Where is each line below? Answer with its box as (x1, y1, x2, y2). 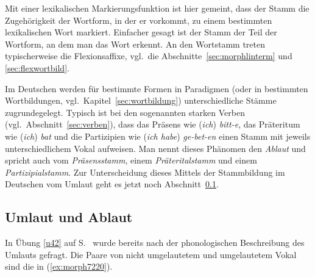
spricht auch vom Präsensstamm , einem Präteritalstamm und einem (5, 154, 257, 167)
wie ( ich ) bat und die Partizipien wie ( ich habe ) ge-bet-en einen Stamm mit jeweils (5, 129, 311, 142)
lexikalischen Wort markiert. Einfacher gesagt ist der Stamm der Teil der (5, 26, 277, 38)
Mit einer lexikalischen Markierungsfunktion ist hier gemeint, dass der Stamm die (5, 2, 310, 14)
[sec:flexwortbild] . (5, 61, 69, 74)
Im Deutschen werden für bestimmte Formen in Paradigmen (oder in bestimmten (5, 82, 308, 95)
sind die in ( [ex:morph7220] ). (5, 260, 113, 273)
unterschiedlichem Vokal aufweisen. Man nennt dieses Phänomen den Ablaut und (5, 142, 306, 154)
